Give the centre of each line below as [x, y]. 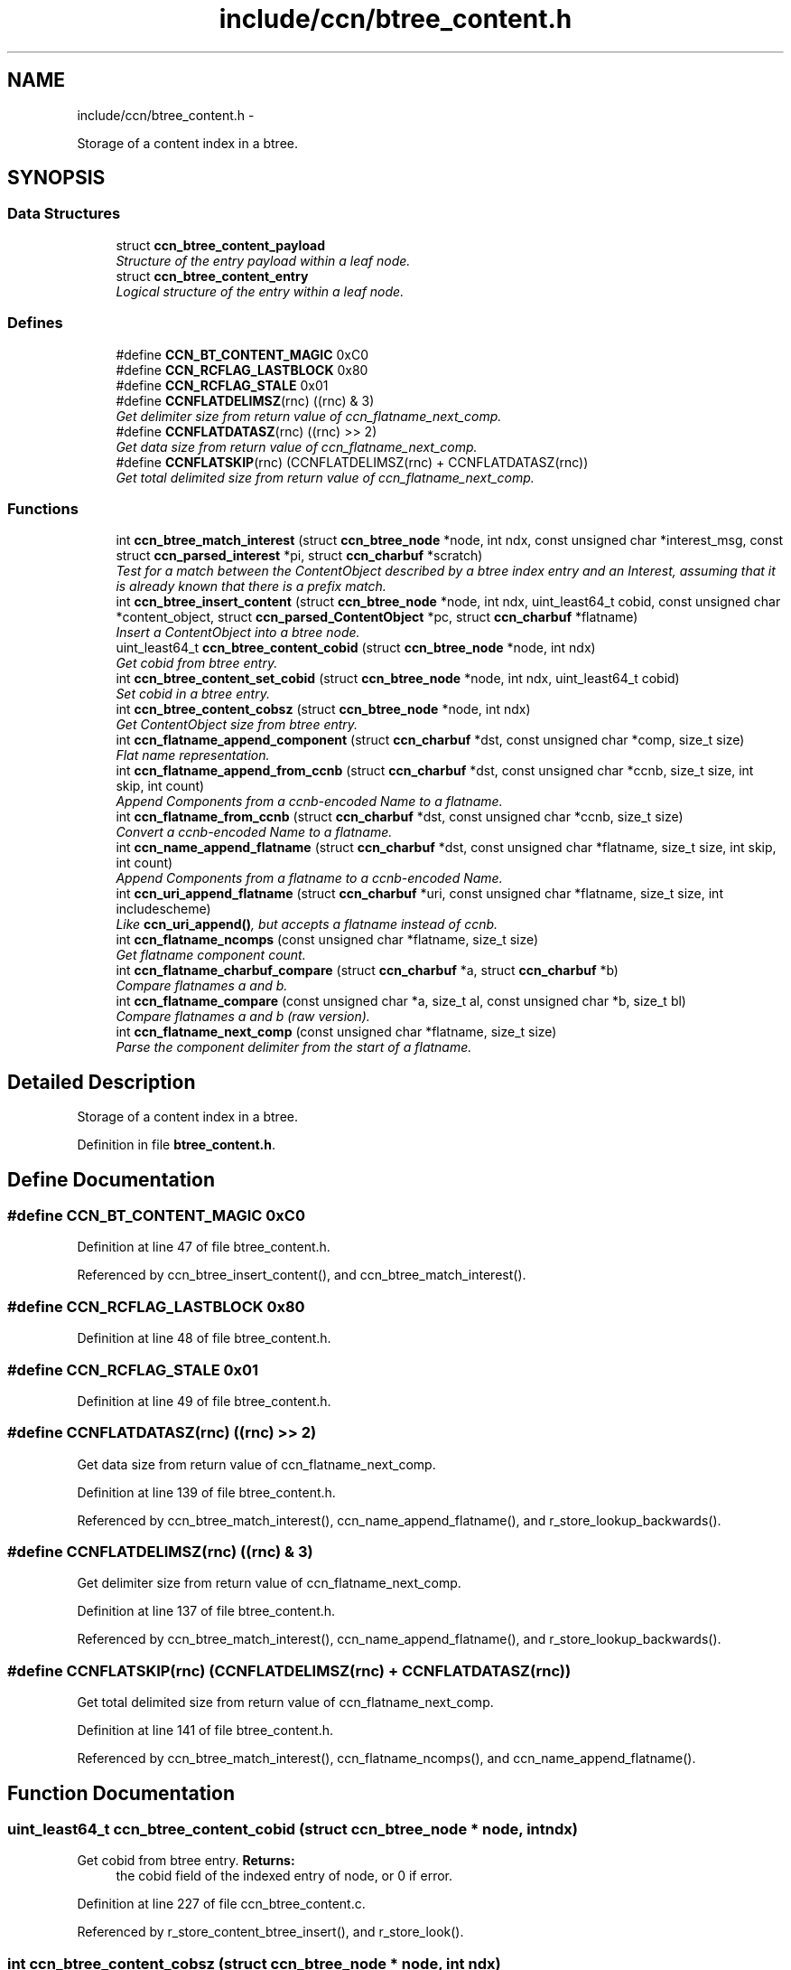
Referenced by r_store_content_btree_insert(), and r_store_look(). [270, 1932]
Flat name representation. [193, 755]
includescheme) [163, 909]
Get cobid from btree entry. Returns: [186, 1861]
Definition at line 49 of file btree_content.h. [204, 1401]
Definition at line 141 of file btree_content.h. [205, 1731]
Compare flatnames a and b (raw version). [243, 1017]
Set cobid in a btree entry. [193, 694]
